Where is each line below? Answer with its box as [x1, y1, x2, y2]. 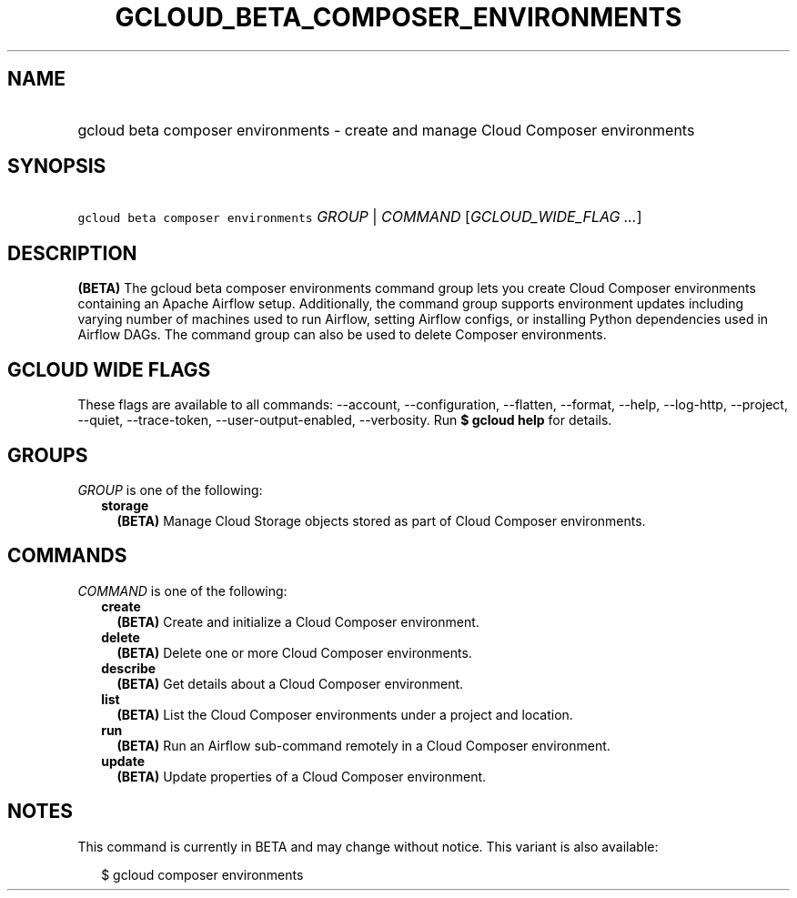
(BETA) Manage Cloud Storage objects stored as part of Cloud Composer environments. [116, 512, 646, 529]
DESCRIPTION [7, 241, 137, 265]
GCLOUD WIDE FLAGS [7, 358, 211, 381]
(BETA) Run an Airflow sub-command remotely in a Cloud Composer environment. [116, 737, 610, 753]
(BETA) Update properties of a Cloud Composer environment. [116, 768, 487, 784]
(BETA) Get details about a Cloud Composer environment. [116, 675, 464, 691]
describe [101, 660, 156, 676]
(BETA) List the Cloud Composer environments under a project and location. [116, 706, 573, 722]
